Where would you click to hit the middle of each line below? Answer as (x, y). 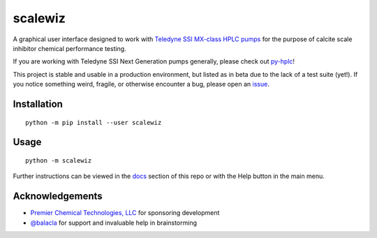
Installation (38, 104)
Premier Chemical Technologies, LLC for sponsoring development (125, 213)
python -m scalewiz (59, 160)
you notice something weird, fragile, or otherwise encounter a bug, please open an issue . (141, 84)
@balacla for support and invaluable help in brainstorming (114, 223)
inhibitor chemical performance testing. (69, 48)
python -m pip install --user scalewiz (94, 122)
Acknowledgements (58, 196)
